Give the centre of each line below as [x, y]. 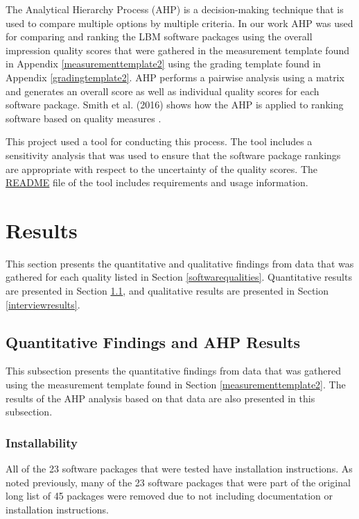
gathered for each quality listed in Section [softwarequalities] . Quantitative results [179, 277]
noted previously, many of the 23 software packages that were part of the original [178, 482]
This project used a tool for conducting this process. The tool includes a [159, 141]
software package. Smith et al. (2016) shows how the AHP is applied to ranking [175, 105]
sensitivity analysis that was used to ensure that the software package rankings [173, 155]
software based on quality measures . [84, 118]
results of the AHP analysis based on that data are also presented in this [160, 398]
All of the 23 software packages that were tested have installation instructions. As [179, 469]
